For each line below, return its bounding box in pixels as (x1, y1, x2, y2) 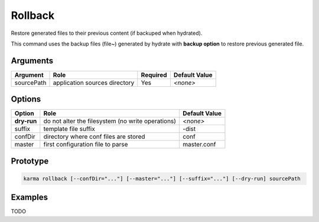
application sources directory (53, 79, 135, 87)
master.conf (183, 141, 216, 149)
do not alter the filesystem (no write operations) (43, 117, 177, 125)
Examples (11, 192, 48, 203)
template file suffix (43, 125, 96, 133)
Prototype (11, 156, 49, 166)
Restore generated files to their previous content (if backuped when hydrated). (11, 30, 203, 37)
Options (11, 94, 41, 105)
